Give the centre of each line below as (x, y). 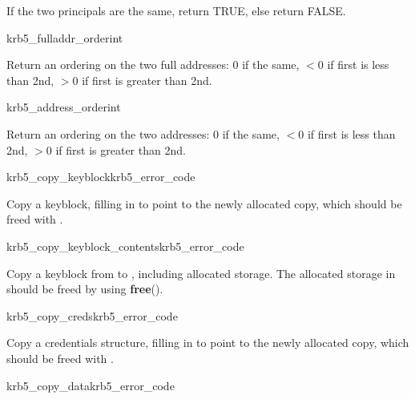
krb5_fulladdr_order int (65, 37)
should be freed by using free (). (85, 289)
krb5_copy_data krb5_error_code (91, 385)
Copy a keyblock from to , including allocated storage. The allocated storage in (201, 273)
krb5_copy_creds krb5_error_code (92, 315)
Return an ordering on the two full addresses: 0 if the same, (153, 64)
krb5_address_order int (64, 107)
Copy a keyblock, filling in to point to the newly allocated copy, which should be (204, 203)
